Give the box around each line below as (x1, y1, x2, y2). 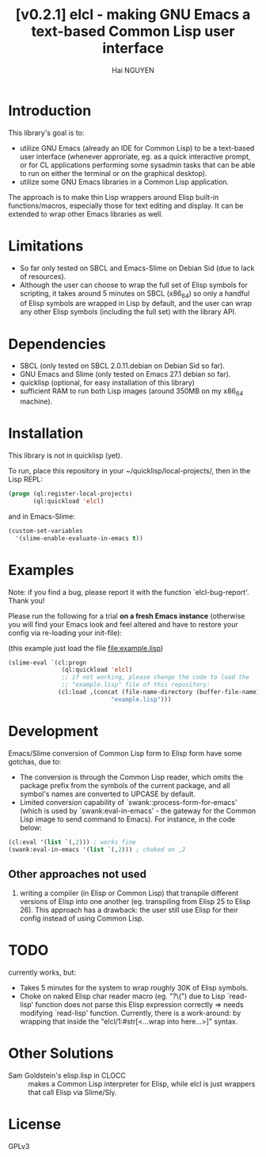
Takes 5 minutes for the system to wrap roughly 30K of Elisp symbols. (19, 983, 249, 993)
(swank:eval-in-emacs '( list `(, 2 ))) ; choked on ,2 (8, 845, 186, 853)
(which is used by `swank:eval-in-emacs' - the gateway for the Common (19, 806, 256, 815)
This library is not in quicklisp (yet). (8, 450, 123, 461)
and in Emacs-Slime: (8, 511, 75, 521)
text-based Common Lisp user (31, 22, 235, 40)
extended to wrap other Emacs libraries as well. (8, 209, 164, 219)
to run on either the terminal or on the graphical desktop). (19, 168, 207, 178)
